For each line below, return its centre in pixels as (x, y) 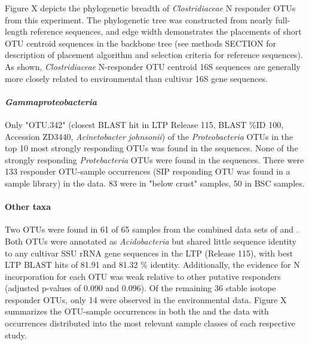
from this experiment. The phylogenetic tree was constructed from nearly (139, 19)
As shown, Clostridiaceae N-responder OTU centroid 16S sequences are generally (153, 66)
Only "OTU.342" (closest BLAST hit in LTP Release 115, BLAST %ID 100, (144, 124)
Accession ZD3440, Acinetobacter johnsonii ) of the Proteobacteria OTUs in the (149, 136)
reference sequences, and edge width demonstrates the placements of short (166, 31)
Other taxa (28, 207)
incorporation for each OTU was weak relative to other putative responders (143, 276)
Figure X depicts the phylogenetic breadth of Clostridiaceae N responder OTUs (150, 8)
